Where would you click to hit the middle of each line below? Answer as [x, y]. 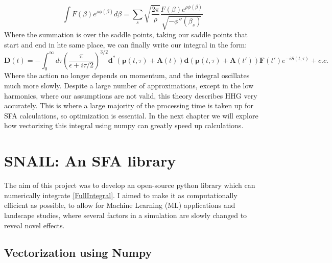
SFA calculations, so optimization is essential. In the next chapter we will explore [131, 115]
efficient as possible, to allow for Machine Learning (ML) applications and [120, 205]
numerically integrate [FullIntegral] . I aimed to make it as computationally [121, 195]
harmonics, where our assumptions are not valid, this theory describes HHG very [131, 95]
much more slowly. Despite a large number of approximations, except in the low [129, 86]
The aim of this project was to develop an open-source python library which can [130, 185]
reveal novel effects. [34, 225]
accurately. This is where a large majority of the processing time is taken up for [129, 105]
